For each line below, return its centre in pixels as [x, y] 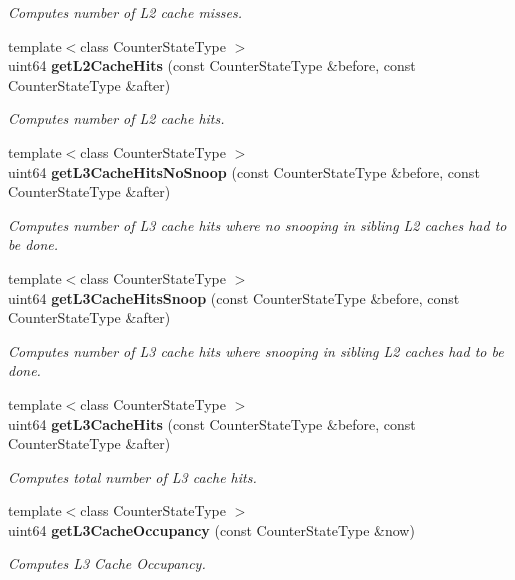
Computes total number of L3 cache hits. [132, 476]
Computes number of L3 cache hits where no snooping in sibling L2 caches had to [257, 224]
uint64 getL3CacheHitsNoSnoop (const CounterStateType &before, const [244, 171]
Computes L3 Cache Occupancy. [107, 563]
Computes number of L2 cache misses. [125, 12]
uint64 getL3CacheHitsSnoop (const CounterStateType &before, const [234, 297]
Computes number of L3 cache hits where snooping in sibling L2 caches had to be [256, 350]
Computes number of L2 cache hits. [116, 118]
